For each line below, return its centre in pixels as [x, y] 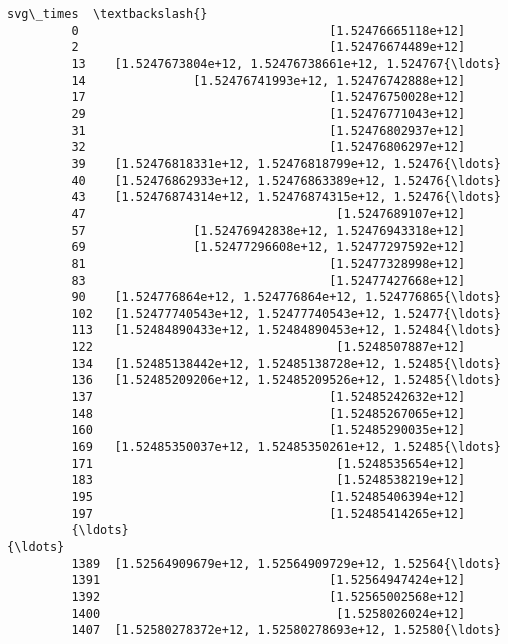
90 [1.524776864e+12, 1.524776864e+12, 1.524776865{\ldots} [286, 297]
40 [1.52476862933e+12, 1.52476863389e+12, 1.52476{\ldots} [286, 180]
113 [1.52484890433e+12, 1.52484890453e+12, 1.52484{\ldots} [286, 330]
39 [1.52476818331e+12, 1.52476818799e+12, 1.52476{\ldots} [286, 163]
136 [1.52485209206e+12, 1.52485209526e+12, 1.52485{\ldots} [286, 380]
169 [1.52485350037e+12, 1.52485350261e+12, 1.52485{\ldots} [286, 447]
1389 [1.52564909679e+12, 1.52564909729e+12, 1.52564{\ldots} [286, 563]
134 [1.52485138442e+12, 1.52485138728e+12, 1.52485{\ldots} [286, 363]
